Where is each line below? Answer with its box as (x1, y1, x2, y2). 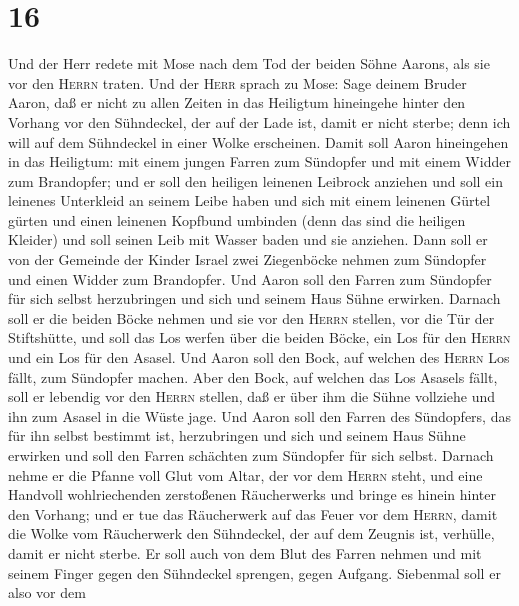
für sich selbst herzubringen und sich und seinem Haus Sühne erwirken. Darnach (8, 288, 501, 309)
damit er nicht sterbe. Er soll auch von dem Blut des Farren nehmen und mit (8, 542, 482, 563)
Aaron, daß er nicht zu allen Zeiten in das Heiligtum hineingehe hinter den (8, 92, 466, 113)
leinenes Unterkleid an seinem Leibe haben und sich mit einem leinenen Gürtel (8, 190, 491, 211)
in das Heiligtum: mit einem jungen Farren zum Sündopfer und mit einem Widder (8, 151, 511, 172)
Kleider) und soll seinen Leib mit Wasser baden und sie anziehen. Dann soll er (8, 229, 488, 250)
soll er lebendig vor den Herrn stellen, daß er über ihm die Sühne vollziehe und (8, 386, 496, 407)
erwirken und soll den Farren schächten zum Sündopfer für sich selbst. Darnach (8, 445, 494, 465)
